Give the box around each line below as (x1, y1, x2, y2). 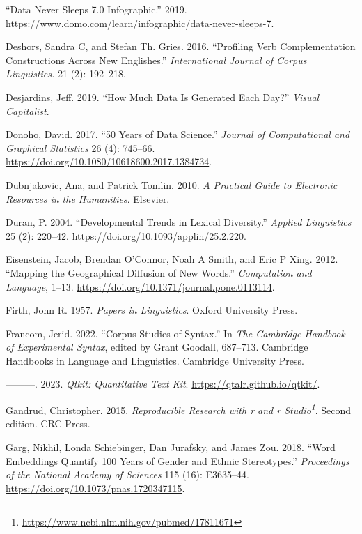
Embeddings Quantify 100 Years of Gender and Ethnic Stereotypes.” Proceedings (6, 453, 349, 468)
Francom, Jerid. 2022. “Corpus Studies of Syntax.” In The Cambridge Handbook (6, 326, 345, 340)
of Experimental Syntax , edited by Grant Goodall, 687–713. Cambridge (6, 340, 308, 354)
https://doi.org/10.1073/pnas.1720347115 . (6, 480, 185, 495)
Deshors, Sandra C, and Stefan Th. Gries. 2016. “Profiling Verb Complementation (6, 39, 356, 54)
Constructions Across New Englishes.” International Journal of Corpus (6, 52, 307, 67)
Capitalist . (6, 103, 49, 118)
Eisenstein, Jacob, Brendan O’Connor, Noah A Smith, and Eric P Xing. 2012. (6, 252, 338, 266)
